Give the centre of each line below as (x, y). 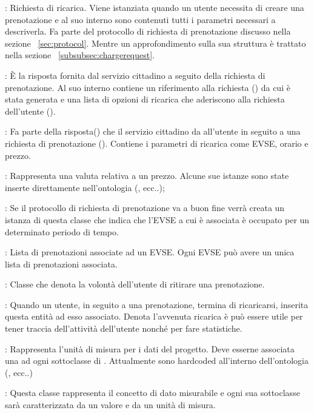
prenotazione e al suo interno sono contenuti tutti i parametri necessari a (140, 19)
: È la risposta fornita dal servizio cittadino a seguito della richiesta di (135, 75)
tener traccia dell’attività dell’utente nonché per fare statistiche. (124, 328)
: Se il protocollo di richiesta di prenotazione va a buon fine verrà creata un (145, 208)
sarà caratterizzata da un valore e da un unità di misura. (110, 405)
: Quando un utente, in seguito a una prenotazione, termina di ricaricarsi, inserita (157, 304)
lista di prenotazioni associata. (61, 264)
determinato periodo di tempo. (62, 231)
